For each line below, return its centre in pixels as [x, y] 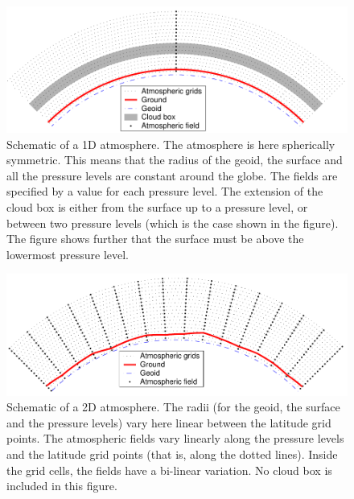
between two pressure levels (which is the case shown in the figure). [173, 223]
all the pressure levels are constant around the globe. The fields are [172, 175]
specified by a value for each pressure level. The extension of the [165, 191]
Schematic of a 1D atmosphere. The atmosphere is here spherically [171, 144]
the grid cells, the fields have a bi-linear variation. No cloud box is [169, 470]
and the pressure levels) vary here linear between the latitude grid [169, 422]
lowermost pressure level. [68, 254]
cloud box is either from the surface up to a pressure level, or [157, 206]
